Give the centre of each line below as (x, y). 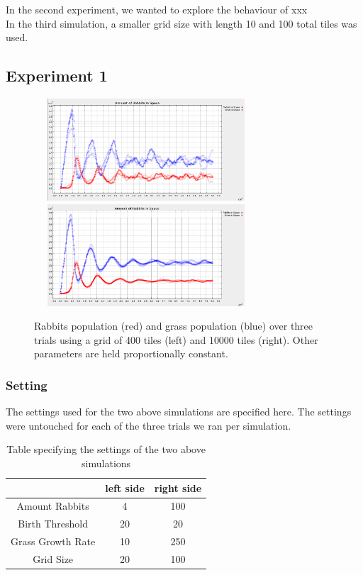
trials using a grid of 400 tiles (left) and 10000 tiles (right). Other (176, 339)
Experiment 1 (57, 76)
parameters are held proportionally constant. (131, 353)
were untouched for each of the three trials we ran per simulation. (149, 425)
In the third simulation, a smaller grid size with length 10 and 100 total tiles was (181, 23)
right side (178, 487)
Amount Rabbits (53, 506)
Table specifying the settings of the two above (106, 449)
